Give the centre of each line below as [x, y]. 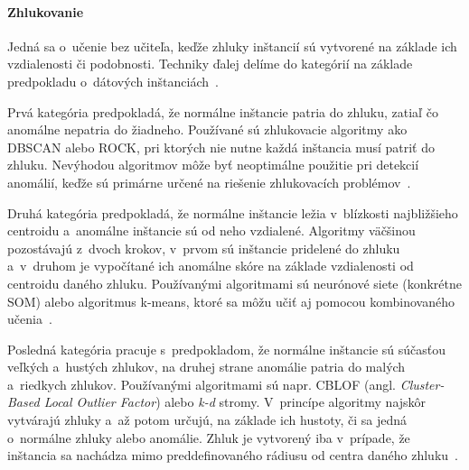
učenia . [30, 319]
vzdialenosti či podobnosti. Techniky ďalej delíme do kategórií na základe [210, 64]
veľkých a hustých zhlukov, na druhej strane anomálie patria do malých [206, 367]
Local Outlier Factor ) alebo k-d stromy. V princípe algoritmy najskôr [235, 402]
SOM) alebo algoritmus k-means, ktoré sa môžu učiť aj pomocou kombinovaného [231, 301]
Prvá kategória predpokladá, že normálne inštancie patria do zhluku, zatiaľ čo [223, 111]
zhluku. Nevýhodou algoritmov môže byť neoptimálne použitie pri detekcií [213, 165]
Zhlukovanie [46, 11]
